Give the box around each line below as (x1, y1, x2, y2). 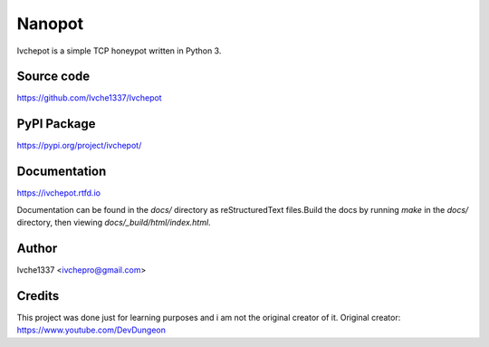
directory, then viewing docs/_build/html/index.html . (16, 217, 212, 228)
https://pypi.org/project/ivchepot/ (16, 140, 142, 151)
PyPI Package (16, 116, 96, 131)
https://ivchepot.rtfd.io (16, 188, 101, 198)
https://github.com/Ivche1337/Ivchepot (16, 92, 162, 103)
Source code (16, 69, 91, 84)
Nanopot (16, 14, 84, 34)
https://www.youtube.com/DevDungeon (16, 324, 167, 335)
